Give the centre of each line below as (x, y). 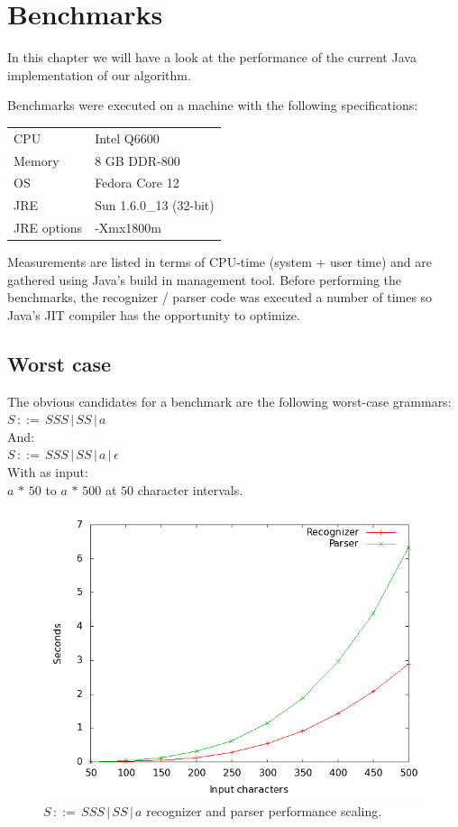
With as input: (48, 472)
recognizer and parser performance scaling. (264, 810)
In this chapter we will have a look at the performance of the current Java (212, 57)
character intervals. (190, 489)
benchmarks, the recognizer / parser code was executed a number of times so (220, 297)
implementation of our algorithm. (99, 74)
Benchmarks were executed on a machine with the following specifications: (213, 105)
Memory (37, 160)
